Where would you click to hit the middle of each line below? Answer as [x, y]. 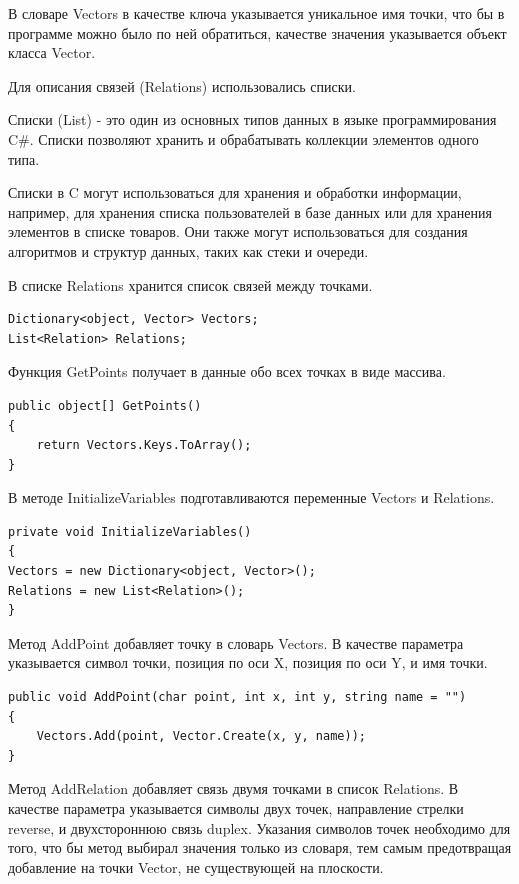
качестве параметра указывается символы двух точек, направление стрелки [236, 808]
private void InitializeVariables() [130, 531]
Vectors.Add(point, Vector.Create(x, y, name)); [201, 736]
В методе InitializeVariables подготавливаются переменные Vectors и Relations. [251, 497]
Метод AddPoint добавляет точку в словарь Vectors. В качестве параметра [236, 642]
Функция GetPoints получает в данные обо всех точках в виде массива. [227, 371]
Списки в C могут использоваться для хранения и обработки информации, [235, 192]
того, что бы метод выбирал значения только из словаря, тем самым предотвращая [260, 847]
